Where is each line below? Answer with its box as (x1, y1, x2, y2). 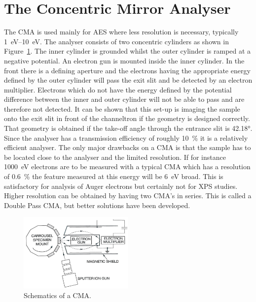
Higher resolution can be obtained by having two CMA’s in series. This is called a (4, 190, 252, 201)
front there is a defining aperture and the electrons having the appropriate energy (4, 65, 251, 75)
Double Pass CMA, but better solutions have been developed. (4, 200, 190, 210)
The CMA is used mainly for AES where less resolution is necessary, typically (4, 27, 239, 37)
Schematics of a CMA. (24, 290, 91, 301)
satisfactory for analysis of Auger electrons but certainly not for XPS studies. (4, 181, 238, 191)
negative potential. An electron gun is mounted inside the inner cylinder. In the (4, 55, 245, 65)
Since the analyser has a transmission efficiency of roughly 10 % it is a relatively (4, 132, 248, 143)
